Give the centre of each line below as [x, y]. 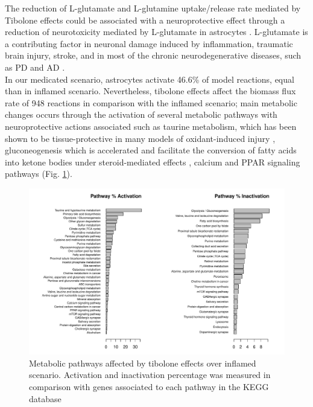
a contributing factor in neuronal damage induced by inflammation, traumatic [149, 43]
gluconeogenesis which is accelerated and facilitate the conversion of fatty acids [151, 150]
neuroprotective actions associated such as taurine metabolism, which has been [151, 126]
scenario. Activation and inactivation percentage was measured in [150, 375]
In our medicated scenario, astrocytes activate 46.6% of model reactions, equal [150, 79]
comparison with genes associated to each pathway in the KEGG [149, 387]
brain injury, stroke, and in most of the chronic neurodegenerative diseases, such [153, 55]
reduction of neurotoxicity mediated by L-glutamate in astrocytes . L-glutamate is [156, 32]
